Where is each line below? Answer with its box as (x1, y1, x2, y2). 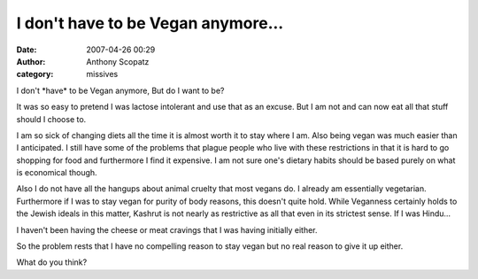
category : (16, 69, 54, 80)
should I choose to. (16, 113, 87, 124)
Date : (16, 44, 37, 55)
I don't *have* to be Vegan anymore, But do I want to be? (16, 85, 225, 96)
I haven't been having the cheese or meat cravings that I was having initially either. (16, 224, 318, 235)
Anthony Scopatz (86, 56, 150, 66)
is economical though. (16, 167, 97, 178)
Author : (16, 56, 46, 66)
